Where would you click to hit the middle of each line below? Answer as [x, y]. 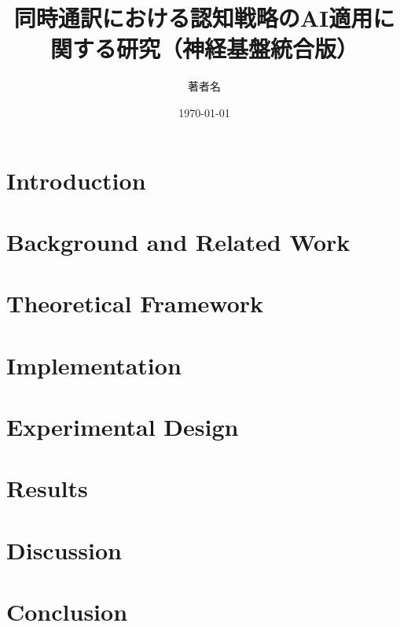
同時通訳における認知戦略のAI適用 [193, 18]
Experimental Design [123, 426]
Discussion [64, 550]
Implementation [94, 365]
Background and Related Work [178, 241]
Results [47, 488]
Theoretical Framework [135, 303]
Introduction [76, 180]
